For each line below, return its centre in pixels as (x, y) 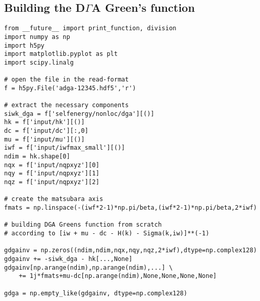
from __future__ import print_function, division (90, 28)
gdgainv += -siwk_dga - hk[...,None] (68, 259)
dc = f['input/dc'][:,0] (46, 131)
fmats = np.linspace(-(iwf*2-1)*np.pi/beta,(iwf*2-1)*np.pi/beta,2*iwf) (131, 207)
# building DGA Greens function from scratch (83, 225)
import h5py (24, 45)
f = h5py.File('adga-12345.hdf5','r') (70, 88)
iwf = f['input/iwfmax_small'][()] (65, 148)
